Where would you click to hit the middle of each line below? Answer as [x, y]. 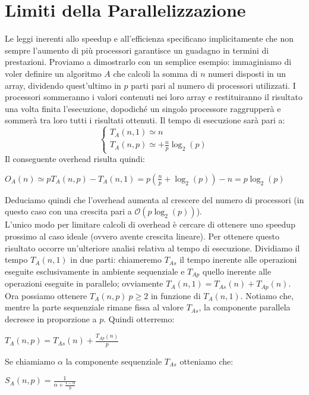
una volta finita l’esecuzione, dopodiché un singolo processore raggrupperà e [143, 108]
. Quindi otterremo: [139, 318]
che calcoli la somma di [155, 73]
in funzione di [176, 295]
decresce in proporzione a [51, 318]
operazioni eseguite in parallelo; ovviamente [84, 283]
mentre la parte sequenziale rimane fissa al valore [94, 307]
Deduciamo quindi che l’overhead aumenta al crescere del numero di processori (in [154, 199]
